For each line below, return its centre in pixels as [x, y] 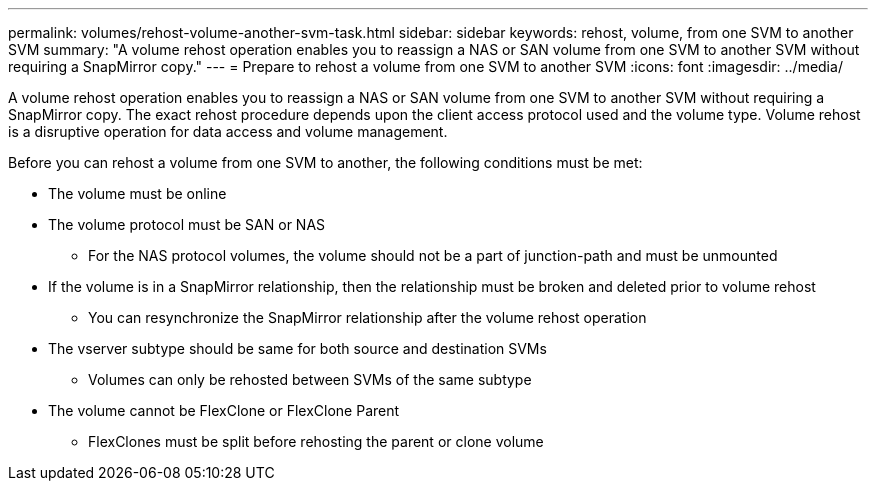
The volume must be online [137, 193]
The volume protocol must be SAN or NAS [187, 224]
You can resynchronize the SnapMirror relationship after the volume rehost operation [367, 317]
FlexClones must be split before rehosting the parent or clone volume [316, 441]
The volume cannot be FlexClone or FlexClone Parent [224, 410]
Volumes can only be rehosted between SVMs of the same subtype [310, 379]
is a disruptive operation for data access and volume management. [228, 131]
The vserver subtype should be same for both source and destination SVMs [297, 348]
